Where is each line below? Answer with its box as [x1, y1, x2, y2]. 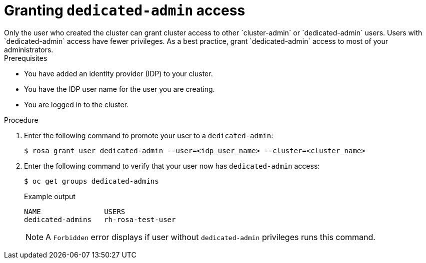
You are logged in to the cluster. [24, 100, 129, 109]
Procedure [4, 115, 38, 124]
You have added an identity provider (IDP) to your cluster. [24, 69, 213, 78]
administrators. [4, 45, 53, 54]
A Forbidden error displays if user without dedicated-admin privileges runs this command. [45, 232, 375, 242]
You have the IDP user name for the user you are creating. [24, 84, 215, 93]
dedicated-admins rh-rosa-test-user [24, 215, 176, 224]
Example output [24, 192, 75, 201]
